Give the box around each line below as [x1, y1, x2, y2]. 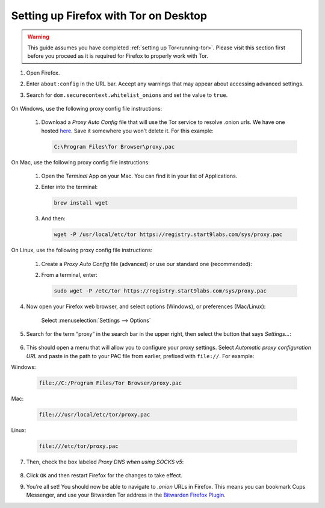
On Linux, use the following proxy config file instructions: [11, 247, 153, 254]
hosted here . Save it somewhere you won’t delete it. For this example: [41, 127, 214, 134]
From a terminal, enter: [41, 271, 97, 279]
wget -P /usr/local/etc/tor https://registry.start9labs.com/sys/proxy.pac [54, 231, 283, 238]
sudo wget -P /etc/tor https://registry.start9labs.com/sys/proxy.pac [54, 288, 267, 294]
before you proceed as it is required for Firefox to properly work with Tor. [27, 52, 209, 60]
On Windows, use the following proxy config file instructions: [11, 105, 162, 112]
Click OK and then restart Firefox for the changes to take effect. [26, 472, 183, 479]
